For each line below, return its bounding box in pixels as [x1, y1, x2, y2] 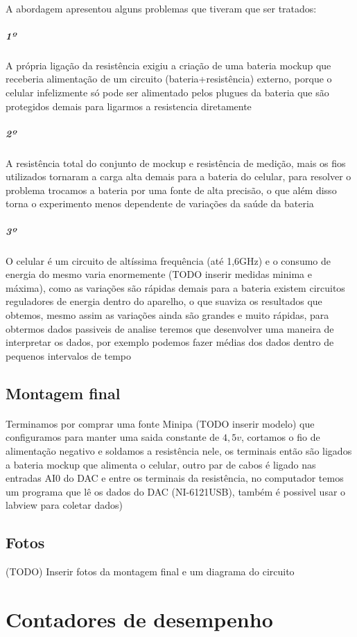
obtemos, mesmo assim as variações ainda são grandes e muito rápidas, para [6, 308, 329, 322]
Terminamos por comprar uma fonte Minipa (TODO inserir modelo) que [6, 416, 315, 430]
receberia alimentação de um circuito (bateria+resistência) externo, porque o [6, 71, 332, 86]
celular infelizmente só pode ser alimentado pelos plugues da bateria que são [6, 85, 329, 99]
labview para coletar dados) [6, 498, 123, 512]
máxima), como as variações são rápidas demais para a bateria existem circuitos [6, 280, 345, 295]
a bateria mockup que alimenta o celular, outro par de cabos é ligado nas [6, 457, 316, 471]
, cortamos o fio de [241, 430, 320, 444]
